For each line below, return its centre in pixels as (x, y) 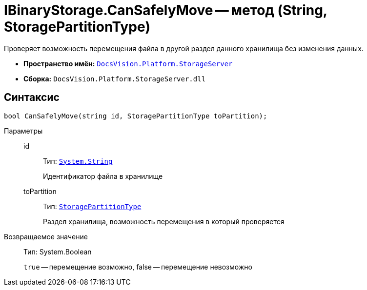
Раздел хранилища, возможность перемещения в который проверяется (164, 221)
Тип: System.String (78, 161)
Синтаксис (32, 97)
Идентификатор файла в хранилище (103, 176)
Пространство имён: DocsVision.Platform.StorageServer (128, 63)
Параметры (23, 131)
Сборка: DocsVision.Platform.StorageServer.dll (115, 78)
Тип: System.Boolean (58, 251)
